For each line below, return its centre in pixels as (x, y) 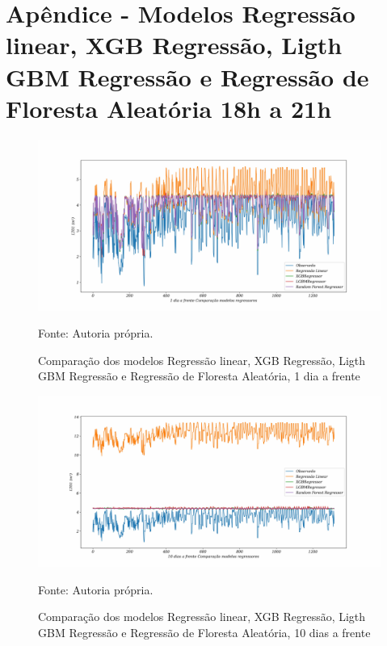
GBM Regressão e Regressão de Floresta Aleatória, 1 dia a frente (199, 376)
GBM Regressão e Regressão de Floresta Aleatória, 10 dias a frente (204, 632)
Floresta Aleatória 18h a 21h (169, 108)
